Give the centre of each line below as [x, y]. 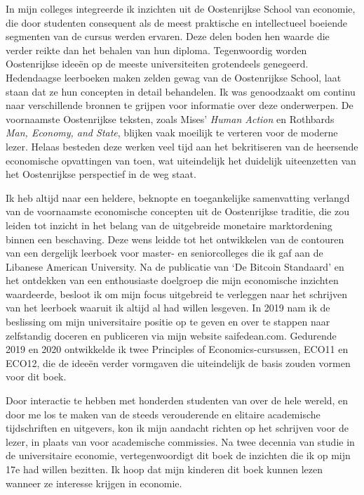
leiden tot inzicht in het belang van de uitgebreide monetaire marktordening [169, 225]
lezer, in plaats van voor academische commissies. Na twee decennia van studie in [180, 441]
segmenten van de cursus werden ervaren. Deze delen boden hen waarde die [168, 36]
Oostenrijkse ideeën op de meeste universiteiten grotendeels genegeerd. [157, 64]
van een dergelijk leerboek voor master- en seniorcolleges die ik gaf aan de [164, 253]
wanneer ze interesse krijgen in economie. [94, 483]
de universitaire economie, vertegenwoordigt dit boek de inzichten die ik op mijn [178, 455]
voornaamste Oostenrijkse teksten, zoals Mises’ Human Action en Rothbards [170, 118]
